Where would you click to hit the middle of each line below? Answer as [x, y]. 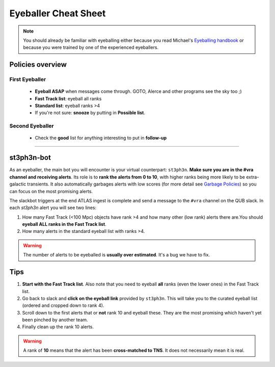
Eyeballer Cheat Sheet [58, 13]
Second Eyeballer [32, 126]
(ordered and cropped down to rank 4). [63, 305]
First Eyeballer [28, 80]
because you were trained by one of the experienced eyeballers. [91, 47]
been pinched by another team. [55, 320]
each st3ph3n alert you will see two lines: [53, 208]
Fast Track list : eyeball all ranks [68, 98]
